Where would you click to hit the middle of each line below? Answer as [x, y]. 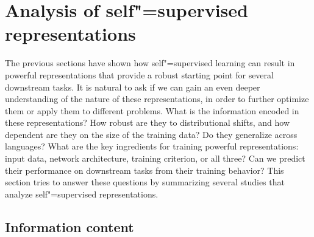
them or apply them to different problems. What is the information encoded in [152, 110]
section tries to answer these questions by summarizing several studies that [145, 182]
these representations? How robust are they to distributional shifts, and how [148, 122]
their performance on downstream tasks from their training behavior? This [145, 170]
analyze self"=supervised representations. [82, 194]
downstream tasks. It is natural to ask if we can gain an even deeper [133, 87]
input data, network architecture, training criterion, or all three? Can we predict [155, 158]
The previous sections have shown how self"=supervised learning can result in [150, 63]
